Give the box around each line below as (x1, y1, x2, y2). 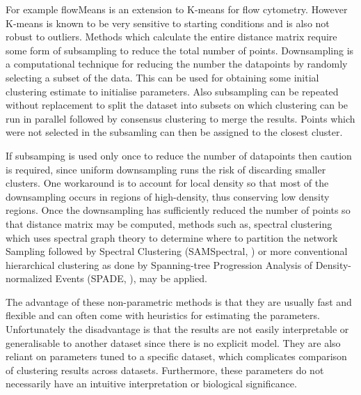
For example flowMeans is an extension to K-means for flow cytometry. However (6, 2, 348, 16)
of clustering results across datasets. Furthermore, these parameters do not (6, 362, 324, 377)
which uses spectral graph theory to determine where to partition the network (6, 230, 338, 245)
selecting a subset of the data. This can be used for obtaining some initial (6, 70, 319, 84)
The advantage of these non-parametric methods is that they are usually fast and (6, 294, 352, 309)
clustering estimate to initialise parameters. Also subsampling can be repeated (6, 84, 339, 98)
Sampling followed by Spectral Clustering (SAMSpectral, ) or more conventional (6, 244, 348, 258)
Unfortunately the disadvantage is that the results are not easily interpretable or (6, 322, 349, 336)
